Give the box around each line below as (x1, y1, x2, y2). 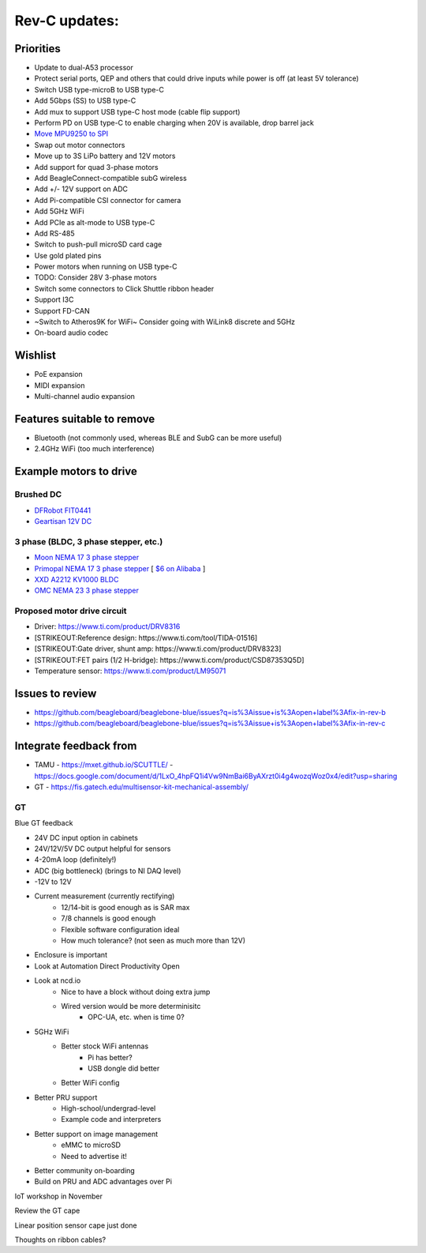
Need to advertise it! (61, 1151, 128, 1161)
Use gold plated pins (34, 250, 102, 260)
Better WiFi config (61, 1078, 120, 1088)
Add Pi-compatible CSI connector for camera (34, 195, 181, 205)
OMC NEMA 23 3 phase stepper (34, 585, 140, 596)
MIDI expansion (34, 380, 85, 390)
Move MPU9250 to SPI (34, 129, 109, 138)
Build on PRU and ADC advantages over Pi (34, 1177, 173, 1187)
